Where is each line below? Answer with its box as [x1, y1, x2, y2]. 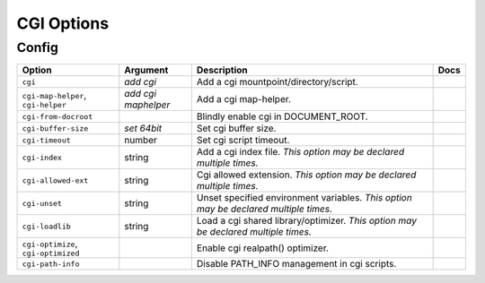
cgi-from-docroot [22, 112, 93, 121]
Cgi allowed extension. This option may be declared [196, 168, 417, 181]
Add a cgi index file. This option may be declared [196, 146, 404, 159]
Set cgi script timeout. [196, 134, 290, 147]
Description [196, 64, 248, 76]
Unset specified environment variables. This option [196, 192, 412, 204]
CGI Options [16, 13, 110, 33]
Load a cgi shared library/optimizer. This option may [196, 215, 418, 227]
